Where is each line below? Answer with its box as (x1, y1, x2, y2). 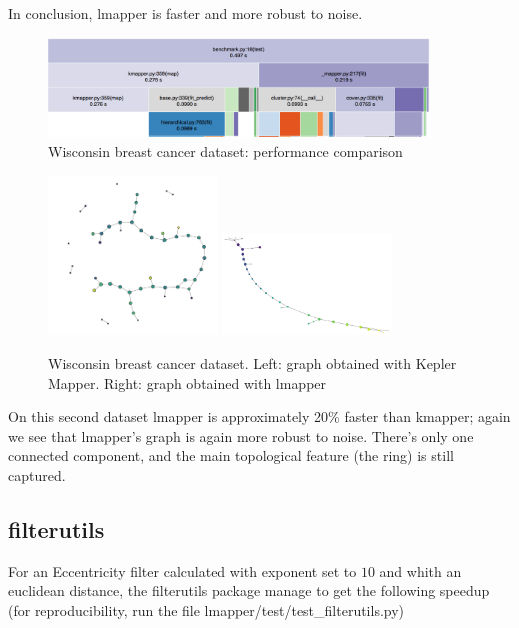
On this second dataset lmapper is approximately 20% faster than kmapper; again (8, 406, 511, 427)
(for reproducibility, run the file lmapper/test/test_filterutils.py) (8, 599, 405, 620)
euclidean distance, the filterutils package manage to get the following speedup (8, 580, 490, 601)
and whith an (379, 560, 462, 581)
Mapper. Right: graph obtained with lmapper (48, 372, 327, 393)
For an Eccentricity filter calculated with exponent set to (8, 560, 357, 581)
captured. (8, 465, 66, 485)
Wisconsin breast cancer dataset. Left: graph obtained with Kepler (48, 353, 457, 374)
